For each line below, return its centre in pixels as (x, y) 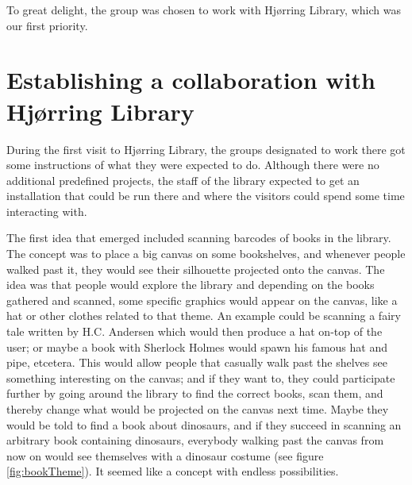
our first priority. (47, 25)
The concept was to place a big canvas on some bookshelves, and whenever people (206, 254)
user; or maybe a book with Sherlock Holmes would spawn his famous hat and (197, 346)
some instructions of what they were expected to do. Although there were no (193, 165)
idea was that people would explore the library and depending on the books (191, 285)
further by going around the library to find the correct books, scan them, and (195, 393)
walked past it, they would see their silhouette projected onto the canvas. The (196, 269)
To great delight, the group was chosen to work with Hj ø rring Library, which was (204, 10)
